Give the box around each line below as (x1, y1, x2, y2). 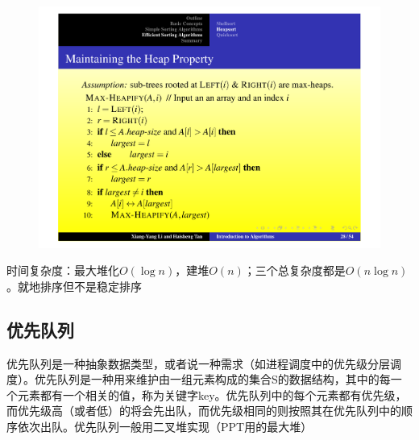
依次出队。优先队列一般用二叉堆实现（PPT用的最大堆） (17, 418, 313, 435)
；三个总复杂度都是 (243, 262, 346, 279)
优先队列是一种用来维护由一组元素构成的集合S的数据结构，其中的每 (34, 371, 391, 388)
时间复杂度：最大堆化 (6, 262, 119, 279)
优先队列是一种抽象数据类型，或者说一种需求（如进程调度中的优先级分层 (6, 355, 390, 372)
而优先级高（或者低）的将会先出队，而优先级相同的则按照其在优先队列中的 (6, 402, 401, 419)
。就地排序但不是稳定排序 (6, 277, 142, 294)
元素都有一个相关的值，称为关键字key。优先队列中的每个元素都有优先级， (17, 386, 407, 403)
